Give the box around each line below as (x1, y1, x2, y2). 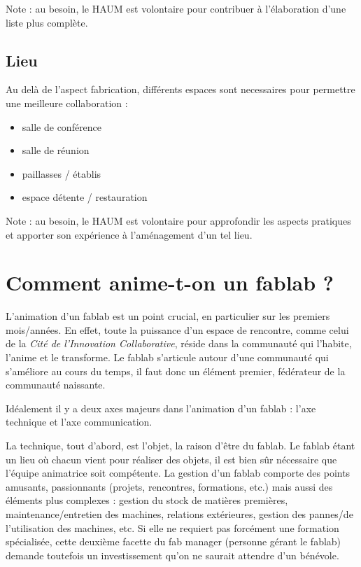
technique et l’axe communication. (6, 414, 153, 429)
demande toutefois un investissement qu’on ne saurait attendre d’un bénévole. (6, 547, 339, 562)
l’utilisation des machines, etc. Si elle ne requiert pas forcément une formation (6, 520, 339, 535)
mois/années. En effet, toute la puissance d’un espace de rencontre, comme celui (6, 322, 349, 337)
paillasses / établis (22, 166, 101, 181)
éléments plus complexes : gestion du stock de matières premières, (6, 493, 288, 507)
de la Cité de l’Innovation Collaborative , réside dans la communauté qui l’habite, (6, 336, 352, 351)
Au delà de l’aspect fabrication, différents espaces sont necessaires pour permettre (6, 82, 355, 97)
